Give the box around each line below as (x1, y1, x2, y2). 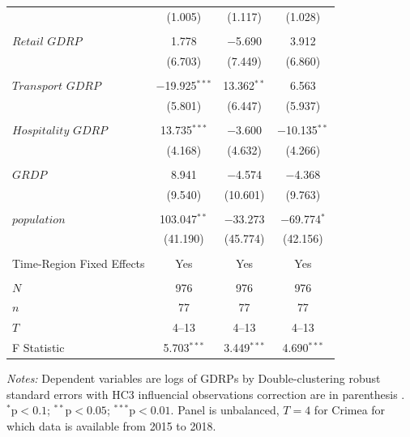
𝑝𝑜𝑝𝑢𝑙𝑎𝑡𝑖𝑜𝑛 (12, 214, 66, 226)
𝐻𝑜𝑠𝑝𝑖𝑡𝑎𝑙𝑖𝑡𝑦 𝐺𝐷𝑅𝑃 (12, 125, 108, 137)
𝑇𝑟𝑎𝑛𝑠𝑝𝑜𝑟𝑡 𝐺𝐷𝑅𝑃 (12, 80, 100, 92)
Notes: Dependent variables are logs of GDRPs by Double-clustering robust (6, 370, 381, 387)
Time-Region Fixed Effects (12, 254, 145, 271)
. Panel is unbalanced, (170, 401, 280, 418)
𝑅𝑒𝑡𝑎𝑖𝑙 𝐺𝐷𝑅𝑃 (12, 36, 82, 48)
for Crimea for (314, 401, 386, 418)
